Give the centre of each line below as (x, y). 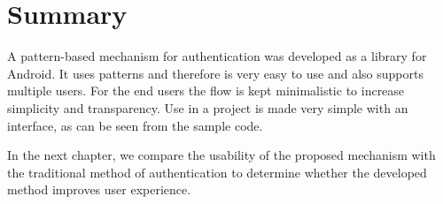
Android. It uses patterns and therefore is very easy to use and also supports (215, 73)
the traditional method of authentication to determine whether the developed (217, 172)
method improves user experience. (99, 189)
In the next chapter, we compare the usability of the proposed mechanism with (221, 155)
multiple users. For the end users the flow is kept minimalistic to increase (206, 91)
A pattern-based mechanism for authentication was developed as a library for (217, 56)
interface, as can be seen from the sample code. (135, 125)
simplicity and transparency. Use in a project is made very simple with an (208, 107)
